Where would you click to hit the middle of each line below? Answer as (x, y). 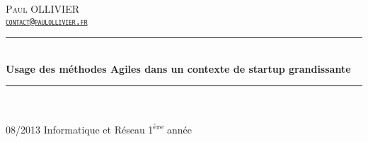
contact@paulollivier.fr (47, 22)
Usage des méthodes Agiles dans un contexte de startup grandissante (178, 68)
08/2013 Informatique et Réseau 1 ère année (99, 128)
